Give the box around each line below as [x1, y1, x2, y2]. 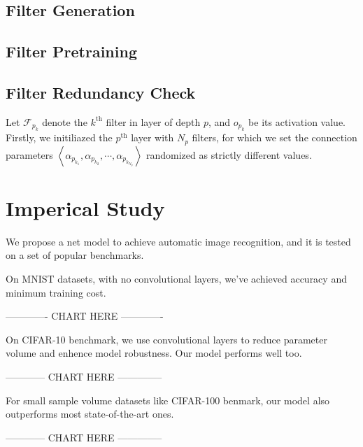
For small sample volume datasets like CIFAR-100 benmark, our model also [6, 392, 330, 407]
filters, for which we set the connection [192, 130, 357, 145]
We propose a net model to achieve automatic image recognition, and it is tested [6, 234, 351, 248]
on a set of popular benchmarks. [6, 248, 144, 262]
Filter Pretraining [6, 41, 137, 62]
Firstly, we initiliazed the [6, 130, 113, 145]
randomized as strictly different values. [145, 147, 312, 162]
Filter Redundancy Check [6, 81, 196, 103]
